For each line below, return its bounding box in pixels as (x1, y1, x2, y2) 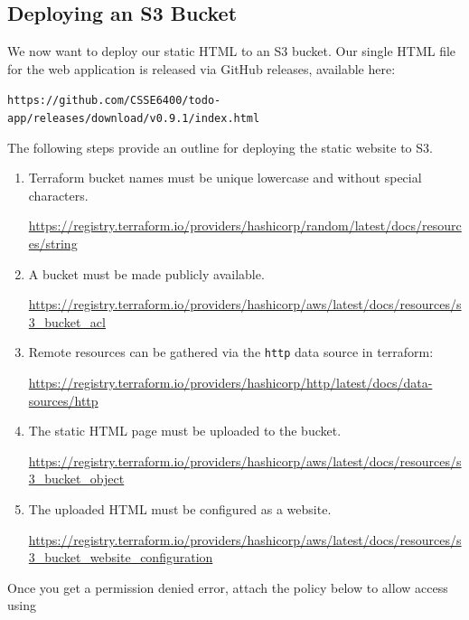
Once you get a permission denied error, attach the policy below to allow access (7, 578, 448, 597)
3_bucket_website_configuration (28, 548, 213, 567)
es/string (28, 234, 78, 253)
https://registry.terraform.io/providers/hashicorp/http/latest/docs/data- (28, 373, 433, 392)
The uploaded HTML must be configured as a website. (28, 500, 332, 519)
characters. (28, 185, 89, 204)
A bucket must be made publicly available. (28, 264, 265, 283)
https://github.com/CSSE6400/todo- (7, 94, 221, 108)
